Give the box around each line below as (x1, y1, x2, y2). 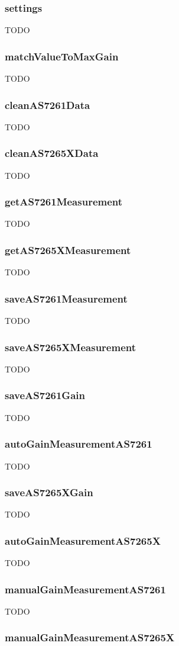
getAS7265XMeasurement (5, 242, 131, 257)
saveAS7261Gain (5, 388, 85, 403)
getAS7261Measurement (5, 194, 123, 209)
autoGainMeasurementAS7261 (5, 436, 152, 451)
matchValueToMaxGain (5, 49, 119, 63)
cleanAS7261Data (5, 97, 90, 112)
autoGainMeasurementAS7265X (5, 533, 161, 548)
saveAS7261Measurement (5, 291, 128, 306)
